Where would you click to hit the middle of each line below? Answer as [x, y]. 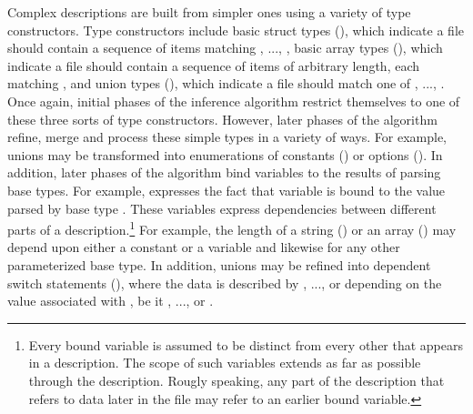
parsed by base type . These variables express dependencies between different [222, 208]
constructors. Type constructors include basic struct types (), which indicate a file [236, 30]
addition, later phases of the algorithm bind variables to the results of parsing [224, 172]
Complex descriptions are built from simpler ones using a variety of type [209, 12]
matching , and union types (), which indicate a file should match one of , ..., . [226, 83]
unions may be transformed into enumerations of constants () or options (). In [225, 154]
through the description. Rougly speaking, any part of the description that [236, 380]
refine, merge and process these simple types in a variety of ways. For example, [227, 137]
